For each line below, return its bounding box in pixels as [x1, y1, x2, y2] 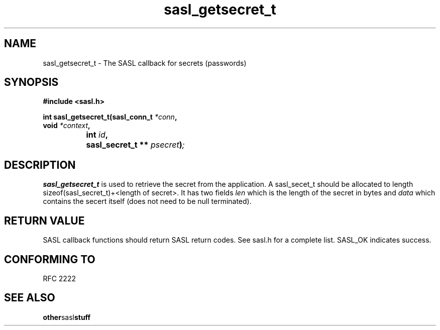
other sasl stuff [43, 312, 91, 321]
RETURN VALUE [4, 214, 85, 227]
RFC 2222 [43, 274, 76, 283]
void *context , [43, 121, 90, 130]
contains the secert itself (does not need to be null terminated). [43, 197, 252, 206]
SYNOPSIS [4, 76, 59, 89]
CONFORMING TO [4, 253, 95, 266]
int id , [86, 130, 108, 140]
